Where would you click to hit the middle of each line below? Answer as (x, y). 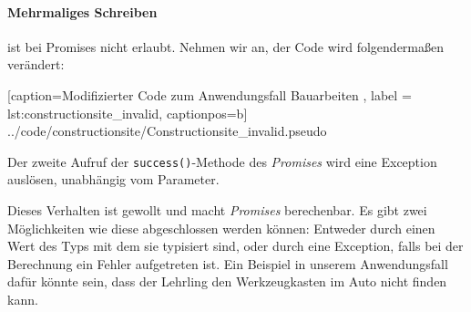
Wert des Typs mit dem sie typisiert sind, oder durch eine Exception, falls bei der (235, 246)
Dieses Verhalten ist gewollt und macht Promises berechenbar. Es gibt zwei (217, 210)
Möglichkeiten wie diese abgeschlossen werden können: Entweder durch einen (221, 228)
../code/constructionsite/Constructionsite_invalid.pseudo (167, 131)
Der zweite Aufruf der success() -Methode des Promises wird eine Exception (222, 161)
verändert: (36, 64)
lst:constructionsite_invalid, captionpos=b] (128, 113)
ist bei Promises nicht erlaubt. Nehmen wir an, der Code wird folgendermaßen (225, 46)
